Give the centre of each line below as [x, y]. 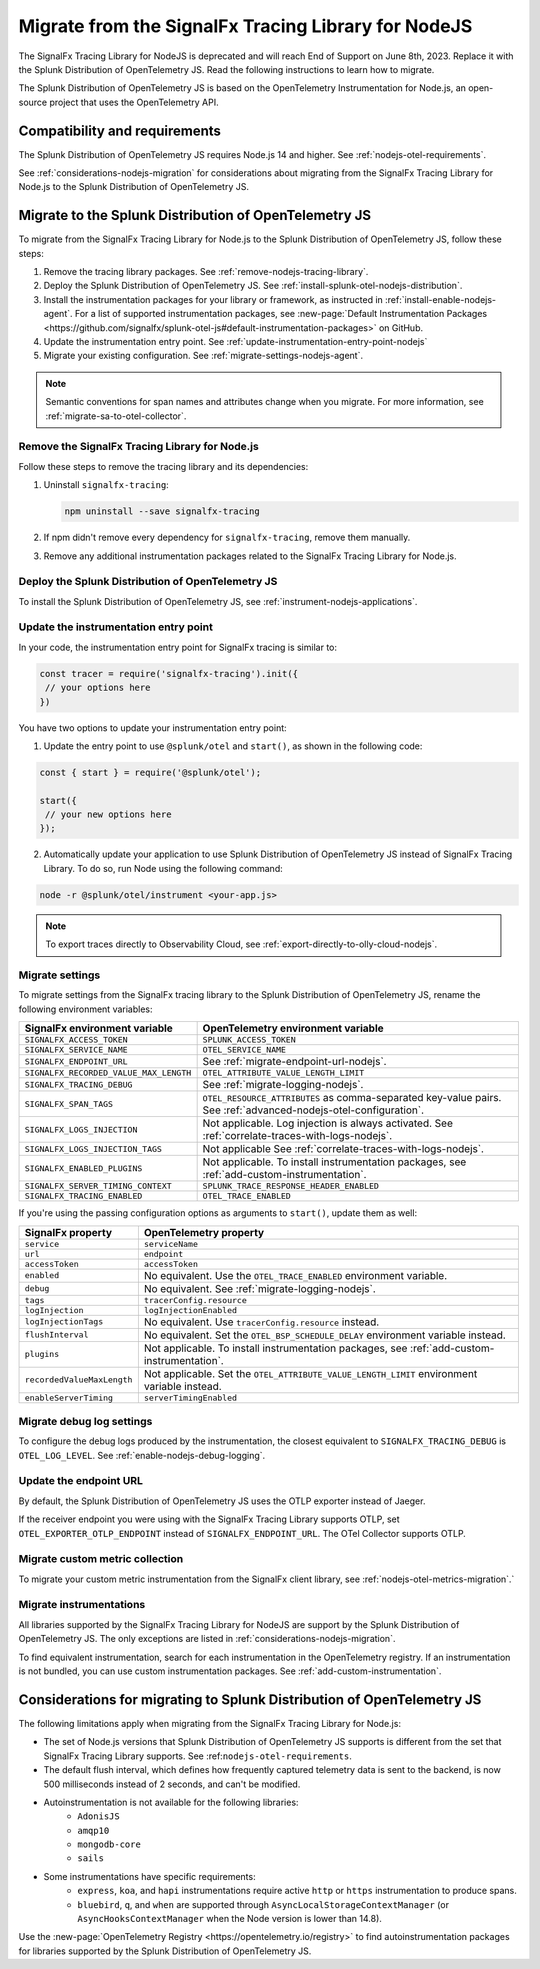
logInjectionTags [64, 1321]
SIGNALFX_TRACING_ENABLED [83, 1196]
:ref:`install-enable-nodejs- [441, 299]
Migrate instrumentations [82, 1605]
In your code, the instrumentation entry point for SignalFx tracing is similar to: [177, 647]
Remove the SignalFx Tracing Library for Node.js [138, 447]
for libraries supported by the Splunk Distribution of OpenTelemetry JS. [165, 1951]
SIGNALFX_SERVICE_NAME [76, 1050]
